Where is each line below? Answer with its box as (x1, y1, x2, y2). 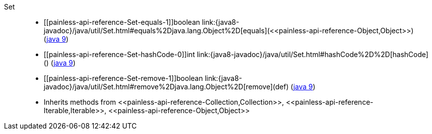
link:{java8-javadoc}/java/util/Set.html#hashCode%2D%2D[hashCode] (197, 50, 429, 59)
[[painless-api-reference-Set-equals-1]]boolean (44, 18, 200, 26)
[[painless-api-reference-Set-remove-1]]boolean (44, 74, 203, 82)
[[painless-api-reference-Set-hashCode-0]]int (44, 50, 195, 59)
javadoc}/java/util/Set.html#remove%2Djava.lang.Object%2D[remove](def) (44, 82, 289, 91)
